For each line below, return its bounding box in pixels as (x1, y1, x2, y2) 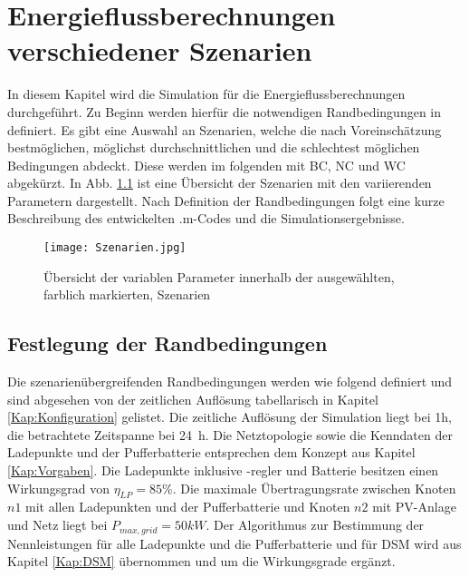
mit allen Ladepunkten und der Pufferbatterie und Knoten (25, 497, 350, 516)
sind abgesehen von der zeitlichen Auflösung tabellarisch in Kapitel (7, 389, 378, 408)
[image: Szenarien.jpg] (43, 241, 187, 255)
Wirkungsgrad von (7, 478, 110, 497)
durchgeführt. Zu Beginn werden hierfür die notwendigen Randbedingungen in (7, 102, 442, 121)
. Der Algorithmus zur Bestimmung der (206, 515, 425, 534)
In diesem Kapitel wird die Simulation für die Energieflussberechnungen (7, 84, 406, 103)
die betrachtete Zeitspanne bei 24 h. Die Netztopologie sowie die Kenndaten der (7, 425, 453, 444)
